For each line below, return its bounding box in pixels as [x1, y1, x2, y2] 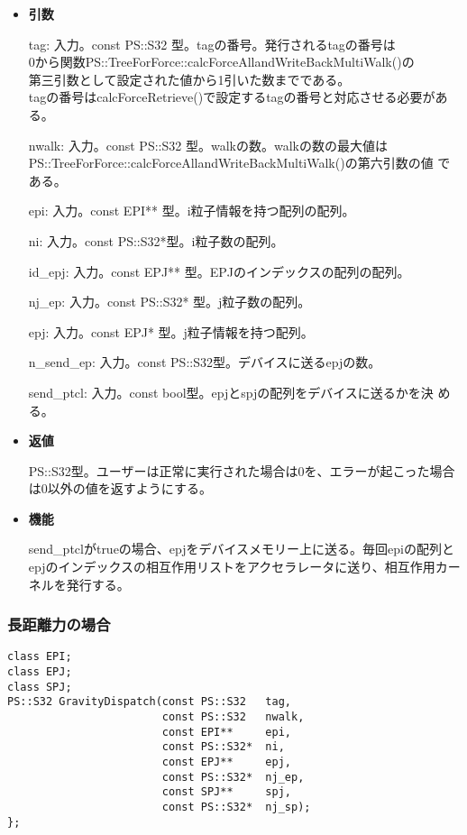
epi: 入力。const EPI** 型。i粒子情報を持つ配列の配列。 [28, 201, 355, 220]
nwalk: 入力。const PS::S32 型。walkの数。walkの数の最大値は [28, 135, 388, 154]
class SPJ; [7, 680, 72, 693]
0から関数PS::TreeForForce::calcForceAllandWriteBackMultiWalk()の [28, 52, 415, 71]
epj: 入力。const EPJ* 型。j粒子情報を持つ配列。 [28, 322, 314, 341]
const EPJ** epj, [161, 756, 291, 769]
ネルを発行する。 [28, 574, 130, 593]
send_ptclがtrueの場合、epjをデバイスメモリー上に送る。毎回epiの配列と [28, 539, 455, 558]
